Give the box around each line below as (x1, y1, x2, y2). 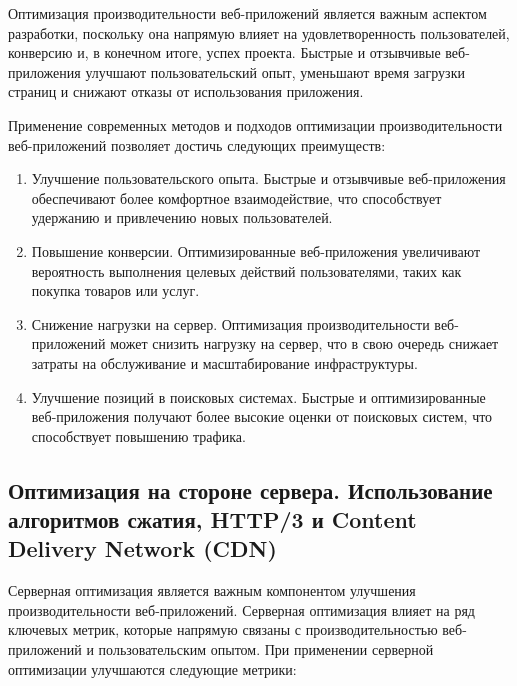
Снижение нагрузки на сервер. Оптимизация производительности (31, 313, 430, 334)
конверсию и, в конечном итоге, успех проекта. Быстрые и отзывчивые (8, 42, 441, 63)
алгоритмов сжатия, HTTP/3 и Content (8, 504, 417, 535)
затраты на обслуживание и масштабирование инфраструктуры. (31, 352, 418, 373)
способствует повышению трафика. (31, 425, 246, 446)
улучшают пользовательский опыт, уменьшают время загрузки (85, 61, 465, 82)
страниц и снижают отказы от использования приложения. (8, 81, 364, 102)
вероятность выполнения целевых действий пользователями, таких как (31, 260, 462, 281)
